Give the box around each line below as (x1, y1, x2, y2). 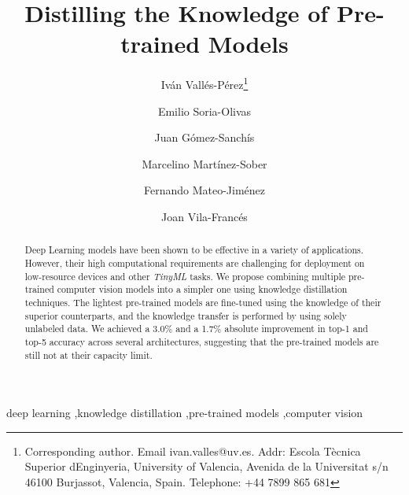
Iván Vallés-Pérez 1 (160, 74, 249, 92)
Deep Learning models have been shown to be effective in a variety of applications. (24, 243, 364, 257)
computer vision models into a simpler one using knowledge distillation (57, 283, 348, 296)
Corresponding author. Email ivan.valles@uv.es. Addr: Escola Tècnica (24, 442, 361, 459)
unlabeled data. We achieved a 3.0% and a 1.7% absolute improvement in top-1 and (24, 322, 368, 335)
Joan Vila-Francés (161, 208, 248, 224)
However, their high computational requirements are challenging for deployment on (24, 256, 365, 269)
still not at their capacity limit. (24, 348, 153, 361)
